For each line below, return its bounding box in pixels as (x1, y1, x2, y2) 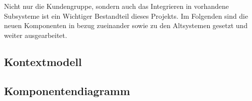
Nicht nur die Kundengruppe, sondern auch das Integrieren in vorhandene (4, 1, 229, 11)
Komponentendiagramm (4, 83, 130, 98)
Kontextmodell (4, 54, 82, 69)
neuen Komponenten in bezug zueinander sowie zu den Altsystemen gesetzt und (4, 20, 248, 31)
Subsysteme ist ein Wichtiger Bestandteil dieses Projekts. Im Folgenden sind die (4, 10, 248, 21)
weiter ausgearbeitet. (4, 30, 67, 40)
